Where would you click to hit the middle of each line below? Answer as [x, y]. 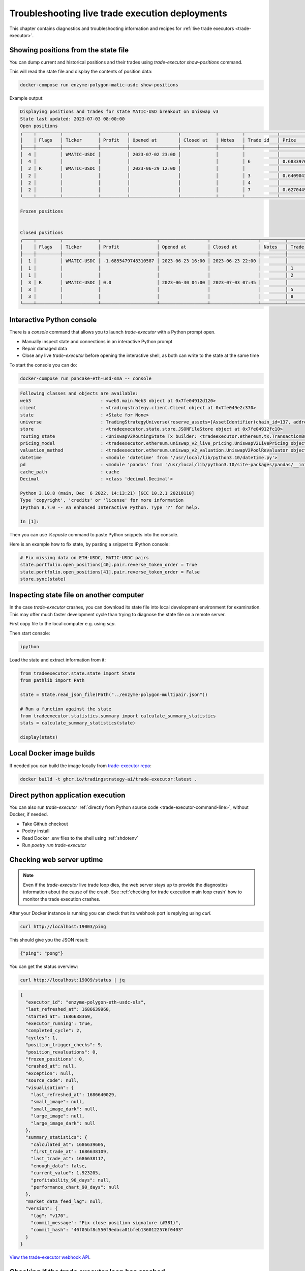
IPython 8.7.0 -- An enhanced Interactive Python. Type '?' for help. [110, 507]
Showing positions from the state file [69, 50]
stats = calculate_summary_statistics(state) [78, 723]
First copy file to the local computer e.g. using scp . [63, 624]
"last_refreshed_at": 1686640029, [74, 1095]
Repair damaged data [44, 349]
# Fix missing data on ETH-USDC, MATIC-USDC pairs [85, 557]
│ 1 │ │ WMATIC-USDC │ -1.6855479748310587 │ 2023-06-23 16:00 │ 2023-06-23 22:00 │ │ [154, 261]
